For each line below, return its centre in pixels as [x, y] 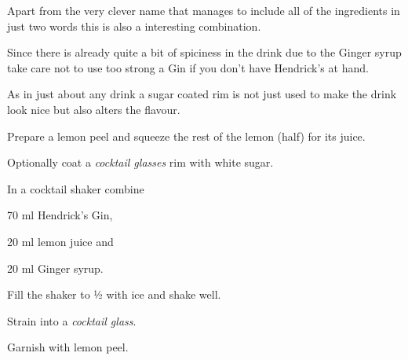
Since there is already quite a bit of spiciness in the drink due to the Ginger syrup [204, 52]
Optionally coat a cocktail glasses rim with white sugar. [140, 162]
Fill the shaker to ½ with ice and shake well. [114, 294]
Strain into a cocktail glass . [72, 320]
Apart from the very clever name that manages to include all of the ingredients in [204, 10]
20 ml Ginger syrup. [55, 268]
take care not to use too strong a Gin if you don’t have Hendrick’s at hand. [188, 67]
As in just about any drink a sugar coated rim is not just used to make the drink [202, 94]
